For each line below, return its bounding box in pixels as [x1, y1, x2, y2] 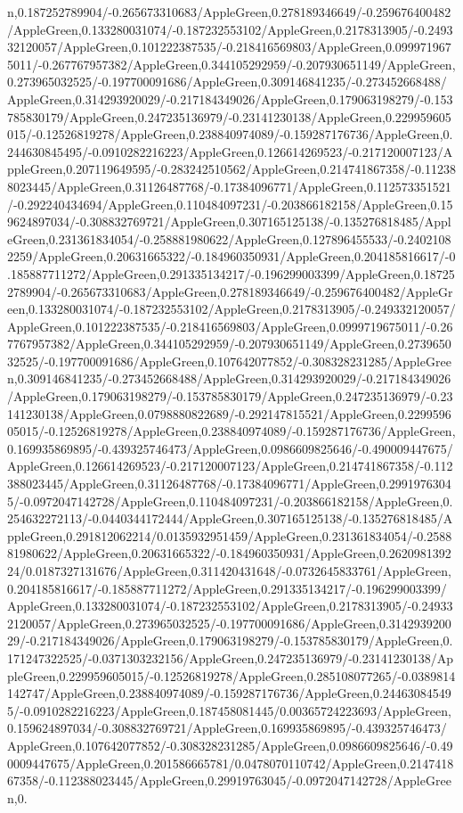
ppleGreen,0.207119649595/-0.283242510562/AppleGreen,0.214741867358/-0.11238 [7, 160, 456, 178]
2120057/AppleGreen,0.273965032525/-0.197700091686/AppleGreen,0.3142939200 [7, 613, 451, 632]
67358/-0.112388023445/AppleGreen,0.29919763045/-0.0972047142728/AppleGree [7, 771, 451, 790]
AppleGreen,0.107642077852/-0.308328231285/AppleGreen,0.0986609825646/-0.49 [7, 735, 453, 754]
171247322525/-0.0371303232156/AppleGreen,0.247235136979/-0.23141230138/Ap [7, 648, 454, 667]
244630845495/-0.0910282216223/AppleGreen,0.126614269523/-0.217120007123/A [7, 142, 453, 160]
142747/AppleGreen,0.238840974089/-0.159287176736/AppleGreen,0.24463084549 [7, 684, 451, 702]
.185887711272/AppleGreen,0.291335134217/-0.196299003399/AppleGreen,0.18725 [7, 264, 455, 283]
